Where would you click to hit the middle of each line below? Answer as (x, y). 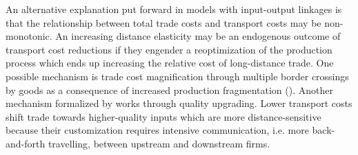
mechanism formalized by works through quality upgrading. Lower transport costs (179, 103)
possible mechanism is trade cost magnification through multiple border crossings (177, 76)
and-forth (26, 143)
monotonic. (29, 36)
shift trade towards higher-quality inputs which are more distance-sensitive (163, 116)
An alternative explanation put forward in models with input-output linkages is (174, 9)
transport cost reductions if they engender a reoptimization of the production (169, 49)
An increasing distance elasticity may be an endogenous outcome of (198, 36)
